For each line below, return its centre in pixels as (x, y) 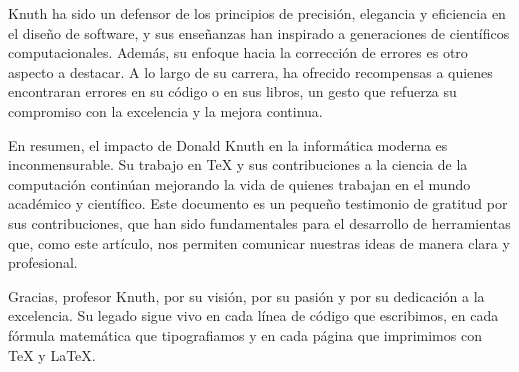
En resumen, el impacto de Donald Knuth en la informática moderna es (228, 144)
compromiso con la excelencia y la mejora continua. (165, 110)
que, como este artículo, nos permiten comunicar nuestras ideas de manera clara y (259, 242)
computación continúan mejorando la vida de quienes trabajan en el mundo (239, 183)
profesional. (43, 262)
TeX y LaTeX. (52, 354)
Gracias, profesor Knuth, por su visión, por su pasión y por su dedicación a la (246, 295)
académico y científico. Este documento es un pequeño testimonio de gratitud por (258, 203)
